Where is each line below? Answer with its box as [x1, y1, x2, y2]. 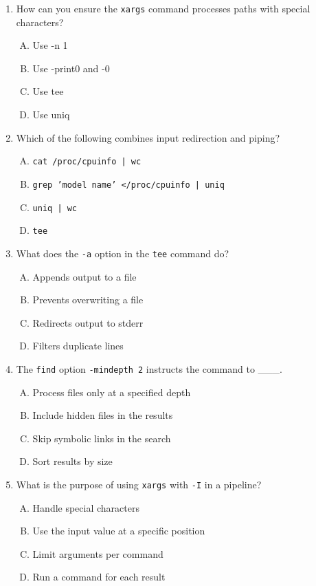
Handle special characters [32, 500, 139, 514]
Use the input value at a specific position [32, 523, 205, 538]
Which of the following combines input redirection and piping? [16, 130, 280, 144]
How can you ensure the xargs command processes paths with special [16, 1, 311, 15]
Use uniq [32, 107, 70, 122]
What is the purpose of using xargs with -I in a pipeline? [16, 477, 262, 491]
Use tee [32, 84, 64, 98]
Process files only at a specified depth [32, 384, 191, 399]
